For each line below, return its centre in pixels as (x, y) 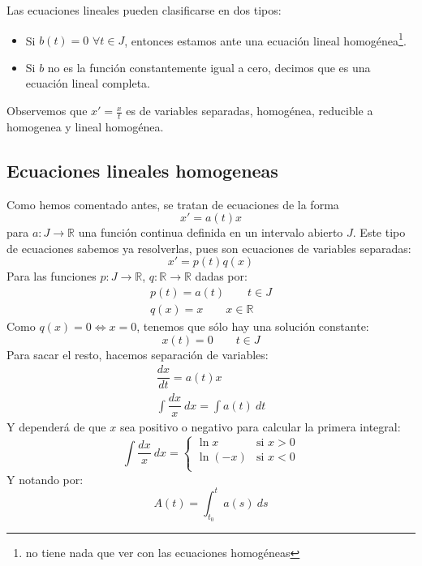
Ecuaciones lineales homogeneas (142, 170)
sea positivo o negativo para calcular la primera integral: (260, 427)
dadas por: (221, 276)
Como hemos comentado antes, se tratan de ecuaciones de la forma (173, 204)
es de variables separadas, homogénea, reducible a (250, 111)
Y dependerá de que (56, 427)
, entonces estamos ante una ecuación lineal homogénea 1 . (265, 39)
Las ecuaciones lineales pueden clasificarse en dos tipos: (144, 10)
